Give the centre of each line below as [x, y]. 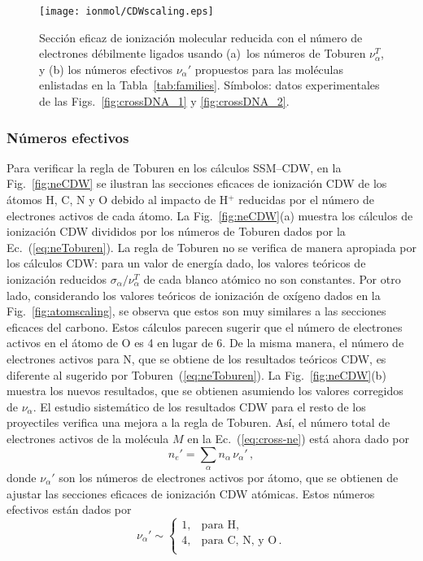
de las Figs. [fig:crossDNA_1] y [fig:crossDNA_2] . [164, 101]
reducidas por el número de [306, 200]
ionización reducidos [57, 279]
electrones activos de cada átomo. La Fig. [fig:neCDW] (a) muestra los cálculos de [210, 215]
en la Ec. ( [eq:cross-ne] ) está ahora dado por [298, 438]
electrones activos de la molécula [88, 438]
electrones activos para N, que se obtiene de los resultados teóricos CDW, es [196, 358]
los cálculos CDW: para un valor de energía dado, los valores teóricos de [186, 263]
